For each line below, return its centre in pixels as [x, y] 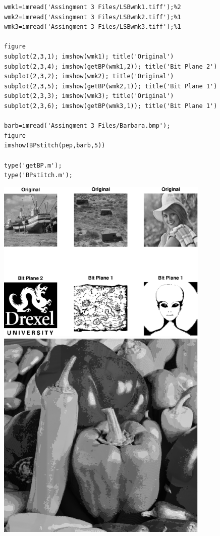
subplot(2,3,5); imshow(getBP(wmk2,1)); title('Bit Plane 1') [111, 86]
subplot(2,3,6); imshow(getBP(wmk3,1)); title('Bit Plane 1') [111, 106]
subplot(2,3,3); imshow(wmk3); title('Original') [89, 96]
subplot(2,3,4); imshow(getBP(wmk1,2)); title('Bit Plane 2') [111, 66]
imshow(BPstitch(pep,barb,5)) [55, 146]
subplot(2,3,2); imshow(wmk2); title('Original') [89, 76]
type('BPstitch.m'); [39, 175]
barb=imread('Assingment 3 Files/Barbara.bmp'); [87, 126]
